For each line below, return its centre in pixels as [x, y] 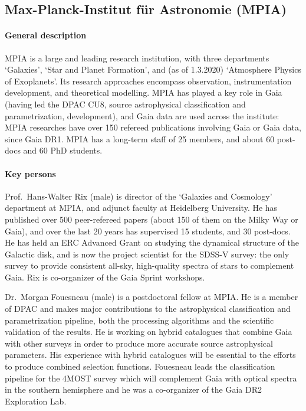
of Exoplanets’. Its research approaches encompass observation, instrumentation [148, 81]
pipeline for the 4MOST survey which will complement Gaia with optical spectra [151, 378]
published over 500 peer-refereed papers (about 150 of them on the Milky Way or [152, 219]
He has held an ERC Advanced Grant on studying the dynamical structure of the [152, 242]
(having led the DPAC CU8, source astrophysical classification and [125, 104]
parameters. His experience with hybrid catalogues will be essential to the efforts [150, 355]
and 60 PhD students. [63, 150]
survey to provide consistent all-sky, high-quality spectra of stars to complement [149, 265]
